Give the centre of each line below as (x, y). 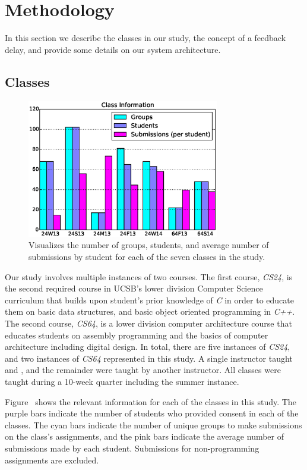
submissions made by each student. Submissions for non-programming (132, 448)
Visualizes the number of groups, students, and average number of (149, 245)
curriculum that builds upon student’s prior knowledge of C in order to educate (149, 300)
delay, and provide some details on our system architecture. (113, 49)
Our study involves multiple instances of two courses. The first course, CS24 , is (149, 276)
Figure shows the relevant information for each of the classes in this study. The (151, 401)
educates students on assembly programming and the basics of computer (137, 335)
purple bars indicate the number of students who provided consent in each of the (152, 413)
